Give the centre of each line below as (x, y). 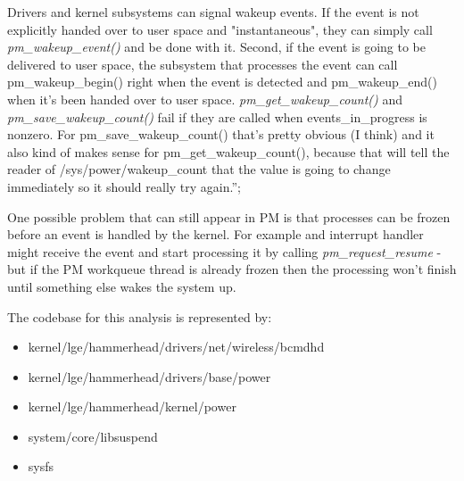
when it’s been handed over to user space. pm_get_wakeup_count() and (205, 99)
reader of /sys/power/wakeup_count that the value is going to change (199, 169)
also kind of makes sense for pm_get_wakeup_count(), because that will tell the (228, 151)
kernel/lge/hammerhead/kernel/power (132, 406)
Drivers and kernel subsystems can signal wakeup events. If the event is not (213, 12)
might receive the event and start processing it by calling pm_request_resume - (224, 251)
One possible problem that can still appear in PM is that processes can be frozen (229, 216)
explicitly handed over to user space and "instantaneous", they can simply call (220, 29)
